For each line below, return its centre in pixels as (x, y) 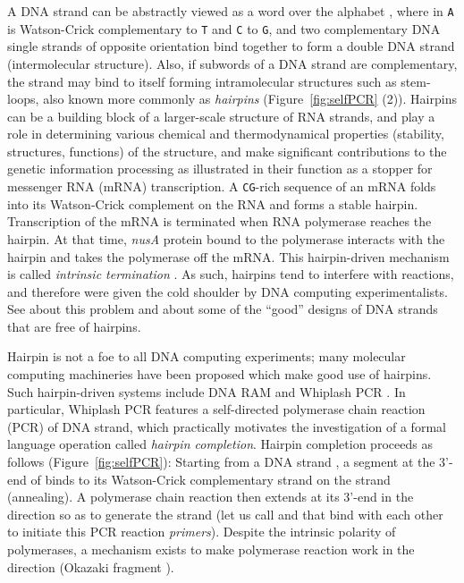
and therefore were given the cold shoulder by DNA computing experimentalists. (228, 291)
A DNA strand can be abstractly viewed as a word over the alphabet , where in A (231, 11)
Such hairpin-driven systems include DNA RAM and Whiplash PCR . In (207, 391)
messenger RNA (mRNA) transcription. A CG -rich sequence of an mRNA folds (222, 186)
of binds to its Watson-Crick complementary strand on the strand (211, 479)
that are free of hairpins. (74, 326)
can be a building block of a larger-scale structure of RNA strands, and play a (221, 116)
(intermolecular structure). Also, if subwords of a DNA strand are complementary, (232, 63)
